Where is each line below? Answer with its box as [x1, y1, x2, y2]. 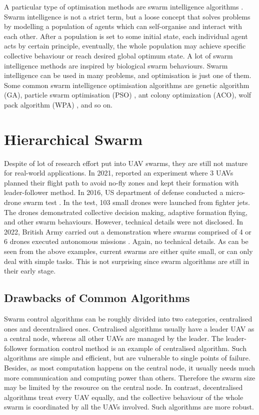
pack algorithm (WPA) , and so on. [4, 99, 112, 109]
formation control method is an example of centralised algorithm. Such [29, 342, 246, 353]
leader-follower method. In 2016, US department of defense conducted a [4, 187, 223, 197]
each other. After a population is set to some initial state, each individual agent [4, 30, 248, 41]
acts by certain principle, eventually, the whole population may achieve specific [4, 40, 246, 51]
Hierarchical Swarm [4, 128, 142, 149]
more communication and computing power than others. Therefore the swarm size [4, 372, 255, 382]
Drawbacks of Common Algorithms [4, 290, 190, 305]
